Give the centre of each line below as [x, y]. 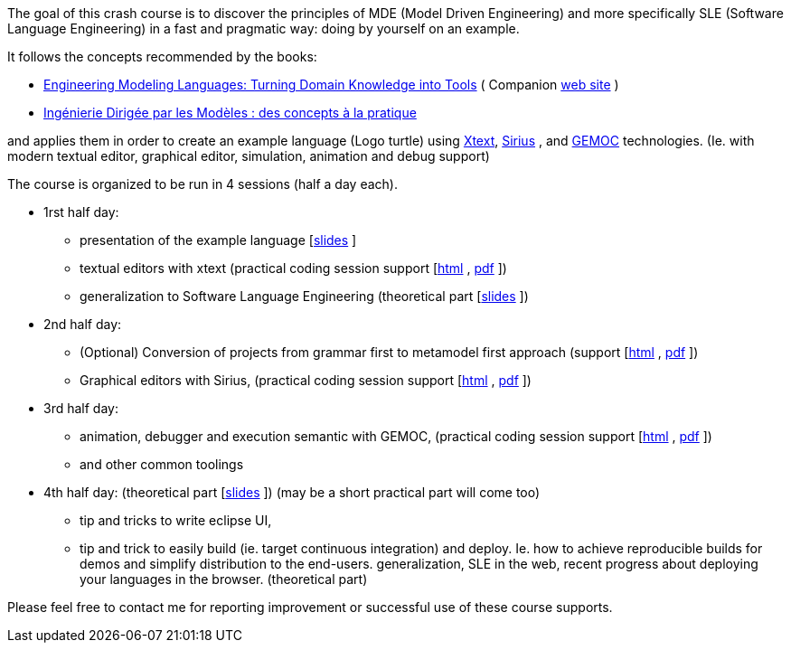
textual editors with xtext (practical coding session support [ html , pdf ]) [293, 268]
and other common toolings [162, 464]
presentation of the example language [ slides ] [218, 240]
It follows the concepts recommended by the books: [162, 57]
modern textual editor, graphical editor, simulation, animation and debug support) [249, 156]
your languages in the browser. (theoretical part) [224, 579]
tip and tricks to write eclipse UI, [176, 520]
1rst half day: [81, 212]
